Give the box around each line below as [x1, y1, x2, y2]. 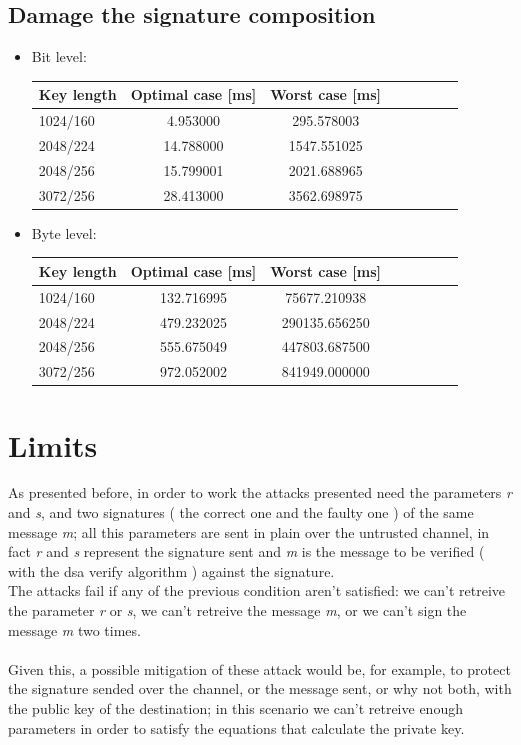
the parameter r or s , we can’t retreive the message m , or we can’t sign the [8, 600, 467, 621]
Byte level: [31, 222, 97, 243]
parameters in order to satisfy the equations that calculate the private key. [8, 717, 465, 738]
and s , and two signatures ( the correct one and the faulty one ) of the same [8, 502, 474, 523]
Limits [8, 424, 98, 465]
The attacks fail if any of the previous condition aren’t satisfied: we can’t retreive [8, 580, 506, 601]
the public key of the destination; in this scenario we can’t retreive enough [8, 697, 463, 718]
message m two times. [8, 619, 141, 640]
